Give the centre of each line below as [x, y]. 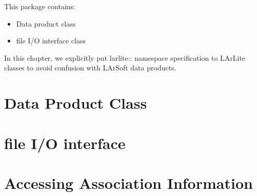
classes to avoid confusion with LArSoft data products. [90, 68]
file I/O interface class [51, 41]
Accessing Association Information [128, 182]
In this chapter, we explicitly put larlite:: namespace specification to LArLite [125, 57]
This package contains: [40, 6]
